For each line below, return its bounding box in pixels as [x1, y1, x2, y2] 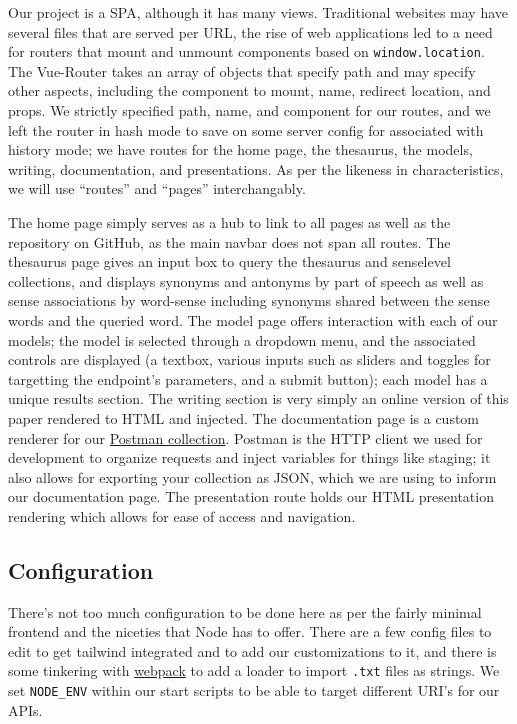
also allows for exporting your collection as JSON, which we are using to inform [8, 466, 497, 487]
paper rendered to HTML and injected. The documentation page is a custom [8, 407, 480, 428]
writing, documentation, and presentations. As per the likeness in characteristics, [8, 158, 504, 179]
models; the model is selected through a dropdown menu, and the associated [8, 329, 476, 350]
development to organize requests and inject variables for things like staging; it [8, 447, 491, 468]
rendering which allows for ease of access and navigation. [8, 505, 356, 526]
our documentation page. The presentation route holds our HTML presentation [8, 486, 494, 507]
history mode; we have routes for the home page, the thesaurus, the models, [8, 139, 473, 160]
